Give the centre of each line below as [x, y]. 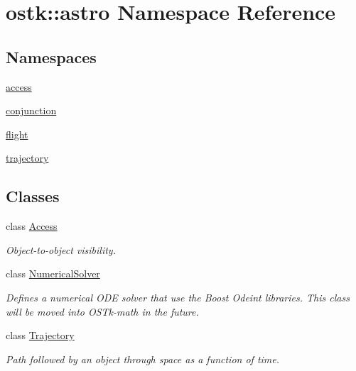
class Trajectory [40, 335]
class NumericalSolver [53, 273]
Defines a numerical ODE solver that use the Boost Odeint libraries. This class [178, 297]
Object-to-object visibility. [61, 249]
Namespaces [51, 56]
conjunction [31, 110]
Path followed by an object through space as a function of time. [143, 359]
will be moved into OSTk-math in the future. [102, 311]
